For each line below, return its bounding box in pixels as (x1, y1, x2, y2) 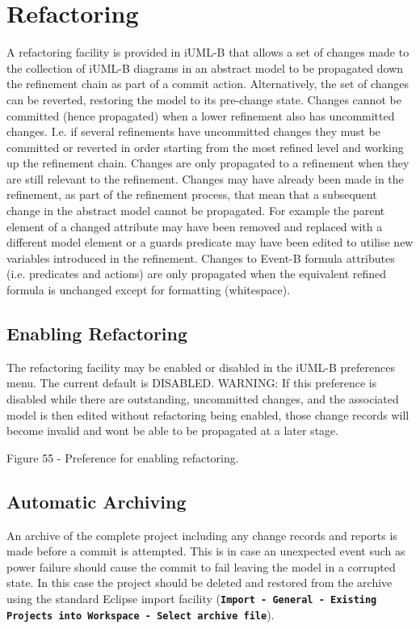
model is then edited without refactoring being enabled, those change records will (6, 406, 409, 423)
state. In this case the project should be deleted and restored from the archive (6, 574, 393, 591)
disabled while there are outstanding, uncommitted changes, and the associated (6, 390, 399, 407)
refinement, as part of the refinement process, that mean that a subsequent (6, 186, 377, 203)
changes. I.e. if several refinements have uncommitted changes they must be (6, 123, 380, 140)
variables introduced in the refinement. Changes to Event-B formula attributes (6, 249, 395, 266)
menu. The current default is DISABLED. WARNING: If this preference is (6, 374, 377, 391)
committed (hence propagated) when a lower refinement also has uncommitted (6, 107, 395, 124)
